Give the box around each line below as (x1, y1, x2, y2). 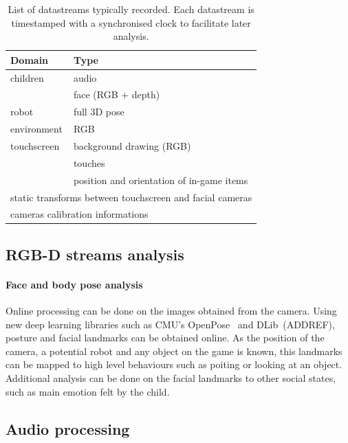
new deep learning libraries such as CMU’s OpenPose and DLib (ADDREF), (6, 317, 335, 331)
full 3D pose (73, 104, 124, 119)
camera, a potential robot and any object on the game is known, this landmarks (6, 343, 342, 358)
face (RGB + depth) (73, 87, 160, 102)
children (10, 70, 44, 84)
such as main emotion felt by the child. (6, 384, 170, 398)
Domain (10, 52, 49, 67)
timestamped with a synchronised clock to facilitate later (11, 15, 251, 30)
